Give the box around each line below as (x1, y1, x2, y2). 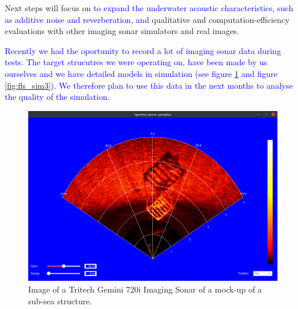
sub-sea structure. (28, 294, 92, 307)
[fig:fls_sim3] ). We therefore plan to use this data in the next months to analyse (5, 79, 293, 91)
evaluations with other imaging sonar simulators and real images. (5, 25, 239, 37)
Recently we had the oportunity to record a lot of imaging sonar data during (5, 44, 281, 56)
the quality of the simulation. (5, 90, 110, 103)
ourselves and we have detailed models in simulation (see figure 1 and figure (5, 67, 278, 79)
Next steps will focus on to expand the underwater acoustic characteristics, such (5, 2, 293, 14)
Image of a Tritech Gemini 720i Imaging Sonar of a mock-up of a (28, 283, 262, 295)
